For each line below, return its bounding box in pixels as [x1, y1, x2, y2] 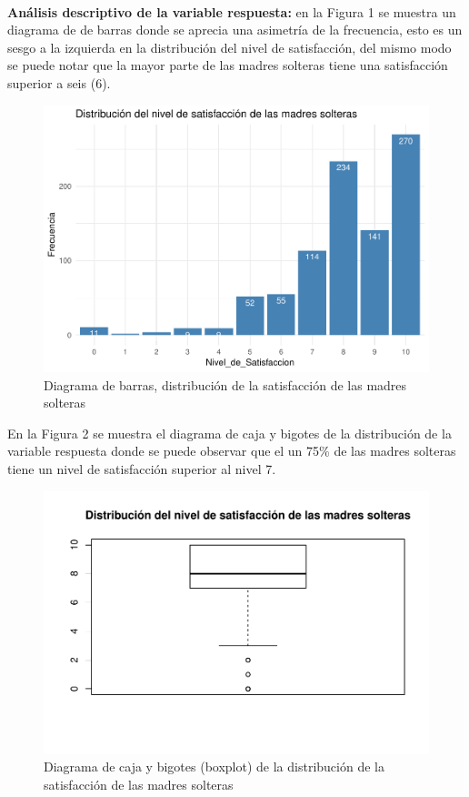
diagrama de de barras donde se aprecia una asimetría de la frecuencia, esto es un [7, 20, 463, 39]
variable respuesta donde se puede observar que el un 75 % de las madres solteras [7, 441, 456, 460]
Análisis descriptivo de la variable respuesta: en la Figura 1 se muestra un [7, 2, 456, 21]
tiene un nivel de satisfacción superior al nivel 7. [7, 459, 276, 479]
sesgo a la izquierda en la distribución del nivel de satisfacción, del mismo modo [7, 37, 452, 56]
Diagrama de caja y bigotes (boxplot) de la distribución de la [44, 757, 384, 776]
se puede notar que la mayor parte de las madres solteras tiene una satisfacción [7, 55, 448, 75]
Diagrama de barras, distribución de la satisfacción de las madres [44, 375, 407, 394]
